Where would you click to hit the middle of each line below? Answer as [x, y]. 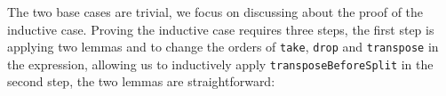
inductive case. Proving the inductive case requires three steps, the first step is [221, 29]
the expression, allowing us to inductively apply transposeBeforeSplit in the [220, 64]
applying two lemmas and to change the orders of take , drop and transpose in [223, 47]
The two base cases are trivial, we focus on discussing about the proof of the [215, 11]
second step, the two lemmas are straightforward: [141, 81]
